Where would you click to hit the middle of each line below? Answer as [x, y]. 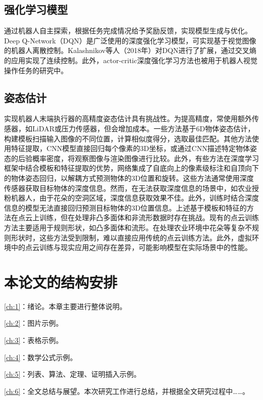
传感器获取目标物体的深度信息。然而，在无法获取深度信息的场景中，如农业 [128, 188]
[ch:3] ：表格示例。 [34, 340]
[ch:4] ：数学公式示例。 [41, 357]
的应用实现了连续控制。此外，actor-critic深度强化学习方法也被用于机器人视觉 [131, 60]
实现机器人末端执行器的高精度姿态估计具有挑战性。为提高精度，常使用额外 [128, 118]
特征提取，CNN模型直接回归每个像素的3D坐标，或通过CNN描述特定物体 [130, 148]
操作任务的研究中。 [36, 70]
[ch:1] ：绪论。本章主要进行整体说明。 [65, 306]
